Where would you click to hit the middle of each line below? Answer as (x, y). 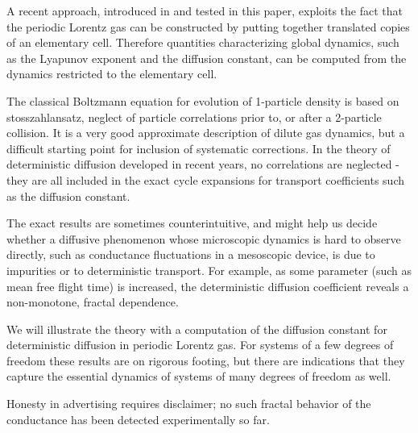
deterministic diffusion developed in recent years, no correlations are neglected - (203, 164)
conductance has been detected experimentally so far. (138, 419)
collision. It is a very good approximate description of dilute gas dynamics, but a (206, 133)
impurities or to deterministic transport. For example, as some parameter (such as (209, 270)
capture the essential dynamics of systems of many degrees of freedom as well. (199, 376)
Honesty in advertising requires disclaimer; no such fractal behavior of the (189, 404)
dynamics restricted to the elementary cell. (112, 74)
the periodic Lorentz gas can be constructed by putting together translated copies (208, 26)
